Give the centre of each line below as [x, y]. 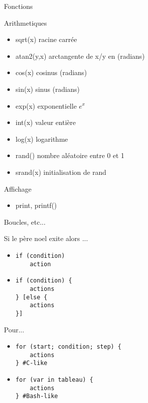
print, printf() [36, 205]
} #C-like [31, 363]
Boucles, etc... [25, 222]
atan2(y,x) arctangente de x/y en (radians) [80, 56]
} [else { [31, 297]
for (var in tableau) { [54, 380]
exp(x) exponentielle [46, 105]
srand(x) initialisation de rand [61, 172]
